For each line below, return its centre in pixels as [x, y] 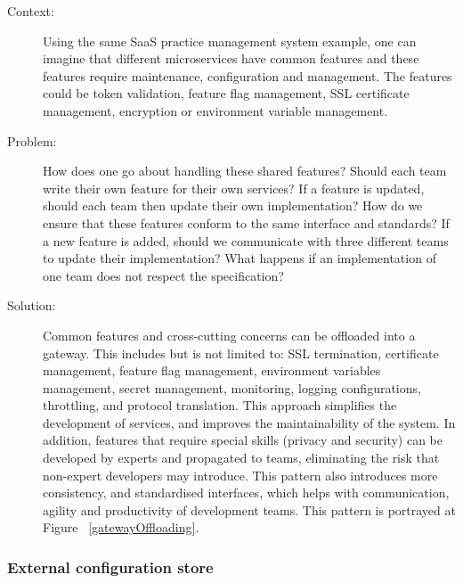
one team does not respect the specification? [163, 275]
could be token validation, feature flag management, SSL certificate [226, 93]
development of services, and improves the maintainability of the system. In [249, 422]
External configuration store [110, 567]
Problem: [32, 140]
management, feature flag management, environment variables [212, 370]
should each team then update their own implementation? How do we [233, 205]
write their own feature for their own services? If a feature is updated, [234, 188]
